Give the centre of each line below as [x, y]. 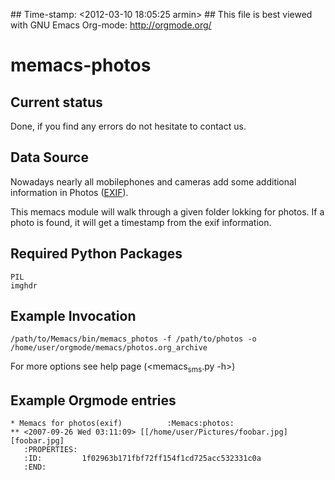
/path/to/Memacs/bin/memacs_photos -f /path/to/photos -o [133, 339]
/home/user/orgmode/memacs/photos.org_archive [109, 348]
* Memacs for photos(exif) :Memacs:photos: [122, 424]
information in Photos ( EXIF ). [69, 192]
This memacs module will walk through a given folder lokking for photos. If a [167, 211]
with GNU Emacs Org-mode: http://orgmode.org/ [111, 25]
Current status [56, 102]
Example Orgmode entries [93, 400]
